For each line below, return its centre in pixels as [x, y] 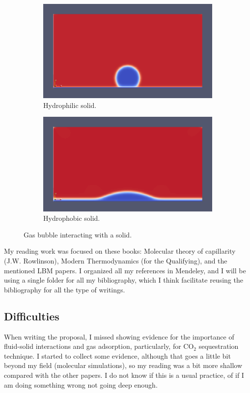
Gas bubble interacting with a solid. [78, 234]
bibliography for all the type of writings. [65, 289]
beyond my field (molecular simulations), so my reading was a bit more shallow [123, 365]
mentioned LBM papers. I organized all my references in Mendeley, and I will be [125, 270]
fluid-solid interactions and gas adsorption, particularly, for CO [99, 346]
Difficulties [32, 316]
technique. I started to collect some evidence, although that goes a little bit [117, 355]
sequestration [219, 346]
